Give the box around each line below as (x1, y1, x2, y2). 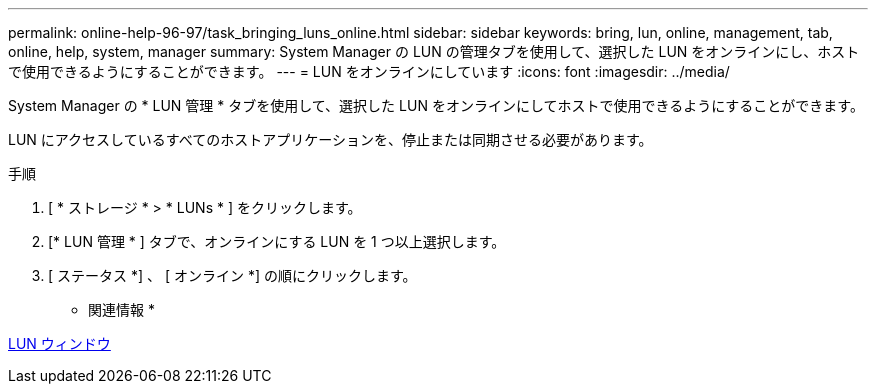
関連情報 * (88, 301, 155, 318)
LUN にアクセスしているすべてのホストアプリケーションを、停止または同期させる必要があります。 (8, 131, 653, 148)
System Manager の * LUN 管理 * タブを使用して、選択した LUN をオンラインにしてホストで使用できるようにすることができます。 (8, 97, 864, 114)
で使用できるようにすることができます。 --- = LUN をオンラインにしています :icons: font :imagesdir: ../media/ (8, 63, 730, 80)
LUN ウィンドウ (8, 335, 111, 352)
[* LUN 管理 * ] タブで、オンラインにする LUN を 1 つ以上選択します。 (48, 233, 506, 250)
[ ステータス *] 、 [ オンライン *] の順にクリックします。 (48, 267, 417, 284)
